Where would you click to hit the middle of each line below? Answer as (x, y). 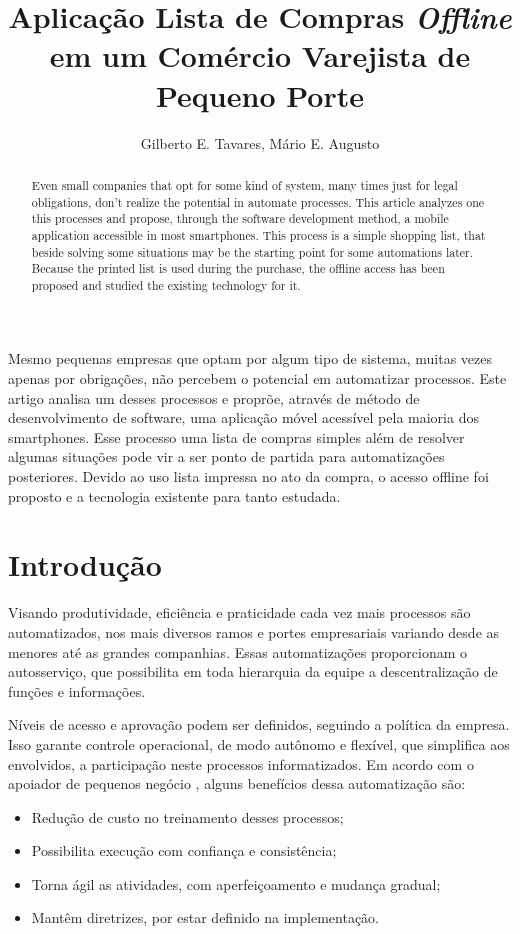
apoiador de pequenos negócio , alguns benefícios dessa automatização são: (237, 783)
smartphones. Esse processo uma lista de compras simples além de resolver (236, 436)
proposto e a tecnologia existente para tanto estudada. (174, 495)
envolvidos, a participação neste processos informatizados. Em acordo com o (241, 763)
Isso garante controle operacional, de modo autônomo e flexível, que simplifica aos (259, 743)
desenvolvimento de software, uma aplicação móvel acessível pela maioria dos (243, 417)
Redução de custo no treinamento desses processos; (187, 816)
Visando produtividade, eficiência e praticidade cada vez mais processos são (239, 612)
